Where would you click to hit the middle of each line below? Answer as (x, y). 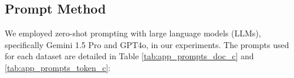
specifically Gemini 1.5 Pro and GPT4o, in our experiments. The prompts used (147, 44)
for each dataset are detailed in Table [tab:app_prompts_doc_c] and (129, 56)
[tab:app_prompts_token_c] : (58, 67)
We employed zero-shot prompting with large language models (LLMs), (133, 33)
